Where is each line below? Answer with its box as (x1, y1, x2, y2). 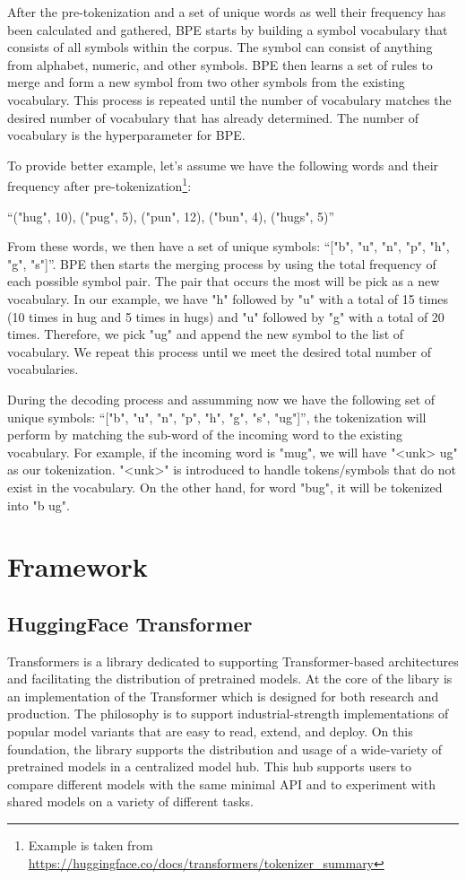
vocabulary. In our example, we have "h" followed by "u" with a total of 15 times (7, 289, 449, 308)
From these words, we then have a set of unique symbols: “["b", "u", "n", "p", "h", (7, 237, 450, 256)
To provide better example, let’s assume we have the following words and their (7, 155, 439, 174)
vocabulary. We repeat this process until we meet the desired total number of (7, 342, 431, 361)
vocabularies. (7, 360, 79, 379)
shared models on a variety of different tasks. (7, 792, 254, 811)
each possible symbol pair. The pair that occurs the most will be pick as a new (7, 272, 440, 291)
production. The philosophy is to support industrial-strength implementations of (7, 704, 449, 723)
